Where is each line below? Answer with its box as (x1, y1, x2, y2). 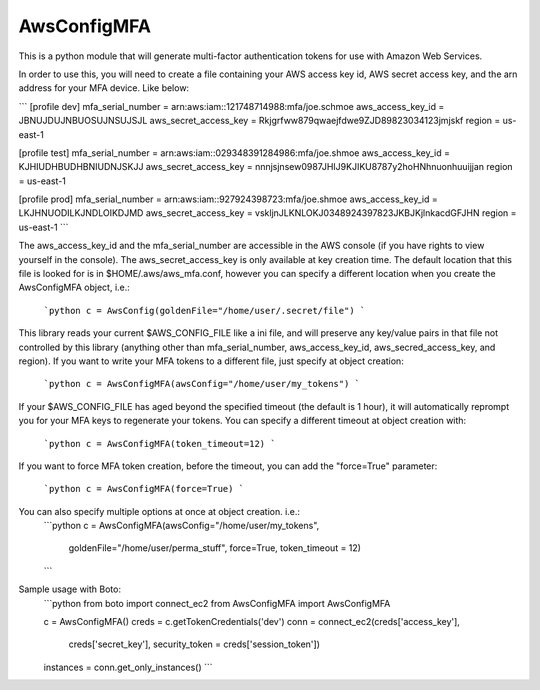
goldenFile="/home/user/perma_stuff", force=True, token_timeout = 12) (68, 542, 362, 554)
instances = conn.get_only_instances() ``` (43, 661, 214, 673)
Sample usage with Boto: (18, 583, 122, 595)
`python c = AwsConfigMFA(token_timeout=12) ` (43, 438, 276, 449)
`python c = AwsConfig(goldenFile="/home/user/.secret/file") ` (43, 305, 366, 316)
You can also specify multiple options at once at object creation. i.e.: (18, 505, 300, 517)
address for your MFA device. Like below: (18, 82, 190, 94)
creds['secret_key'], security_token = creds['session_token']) (68, 638, 320, 650)
